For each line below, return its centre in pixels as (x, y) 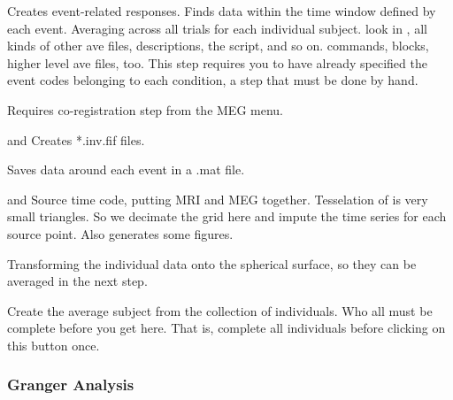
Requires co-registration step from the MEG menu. (145, 109)
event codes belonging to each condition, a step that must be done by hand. (213, 80)
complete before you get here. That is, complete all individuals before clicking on (226, 328)
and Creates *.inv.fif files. (76, 139)
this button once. (54, 345)
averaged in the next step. (77, 281)
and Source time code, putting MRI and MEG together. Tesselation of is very (218, 199)
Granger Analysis (71, 385)
